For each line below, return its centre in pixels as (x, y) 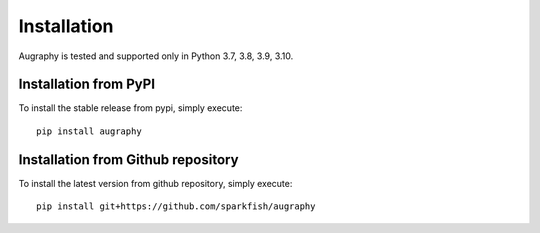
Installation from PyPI (86, 84)
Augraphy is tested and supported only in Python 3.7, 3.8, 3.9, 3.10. (156, 56)
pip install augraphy (89, 131)
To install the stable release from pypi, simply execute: (130, 108)
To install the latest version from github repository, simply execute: (155, 183)
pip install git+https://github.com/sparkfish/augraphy (176, 206)
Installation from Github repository (128, 159)
